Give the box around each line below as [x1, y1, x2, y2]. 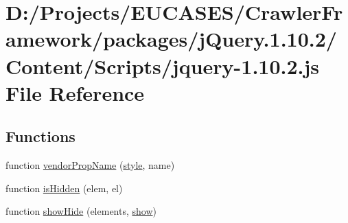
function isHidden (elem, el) [5, 180, 123, 195]
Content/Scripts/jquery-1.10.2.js [5, 51, 320, 80]
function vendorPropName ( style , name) [5, 158, 175, 172]
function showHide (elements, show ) [5, 204, 156, 218]
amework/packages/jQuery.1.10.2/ [5, 25, 337, 53]
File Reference [5, 78, 145, 106]
